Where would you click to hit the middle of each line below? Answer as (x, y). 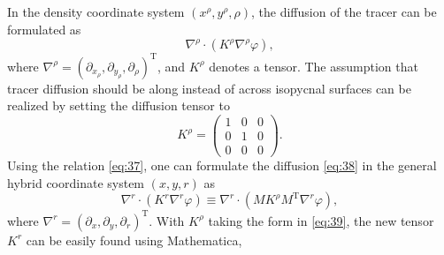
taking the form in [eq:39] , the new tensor (321, 220)
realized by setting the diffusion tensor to (119, 105)
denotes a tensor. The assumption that (314, 66)
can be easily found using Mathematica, (134, 240)
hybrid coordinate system (76, 182)
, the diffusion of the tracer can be (344, 11)
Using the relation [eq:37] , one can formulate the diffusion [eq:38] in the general (222, 165)
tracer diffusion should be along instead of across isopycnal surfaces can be (209, 88)
